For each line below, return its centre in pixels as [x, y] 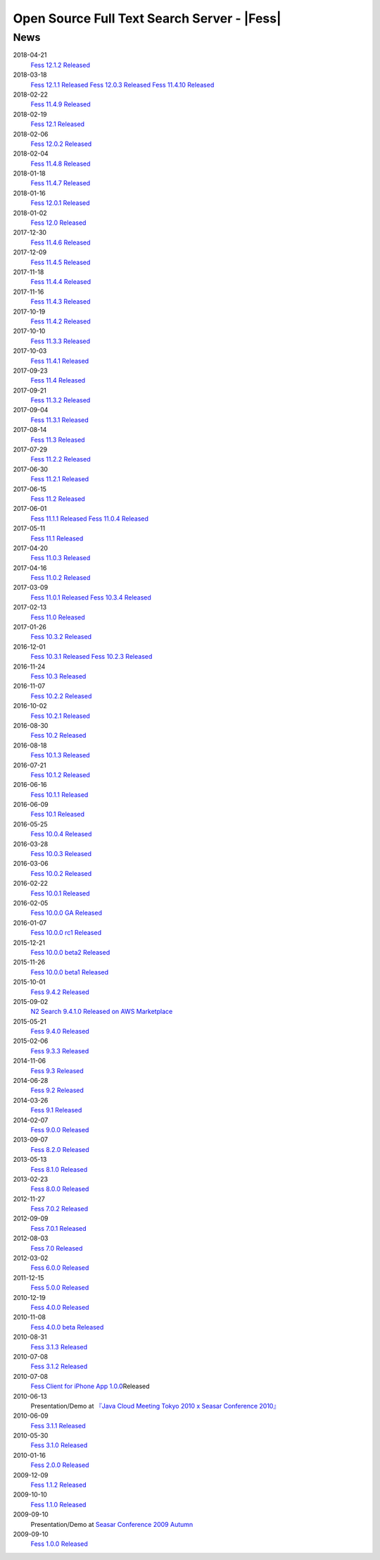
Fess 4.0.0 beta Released [67, 1327]
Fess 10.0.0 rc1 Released [66, 933]
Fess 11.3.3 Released [61, 341]
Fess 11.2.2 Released [61, 459]
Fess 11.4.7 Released [61, 183]
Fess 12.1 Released [57, 124]
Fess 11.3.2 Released [61, 400]
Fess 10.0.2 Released [61, 873]
